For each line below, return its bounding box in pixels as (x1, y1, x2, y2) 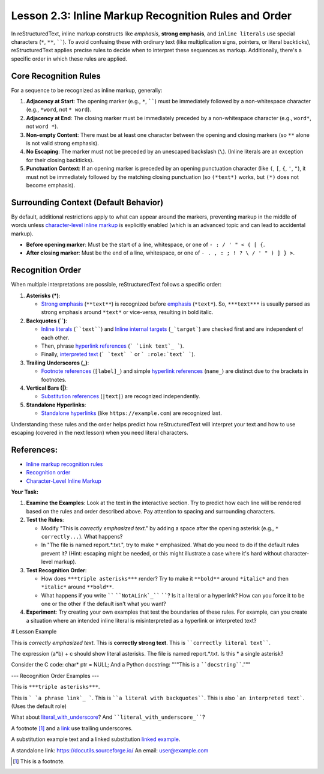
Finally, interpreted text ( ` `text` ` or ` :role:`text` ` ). (41, 351, 196, 358)
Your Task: (11, 488, 39, 495)
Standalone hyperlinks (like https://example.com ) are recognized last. (41, 410, 222, 417)
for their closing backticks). (26, 156, 94, 163)
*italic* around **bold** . (41, 583, 114, 591)
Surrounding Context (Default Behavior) (11, 197, 164, 207)
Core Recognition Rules (11, 71, 101, 81)
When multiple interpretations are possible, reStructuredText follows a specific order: (11, 281, 222, 288)
